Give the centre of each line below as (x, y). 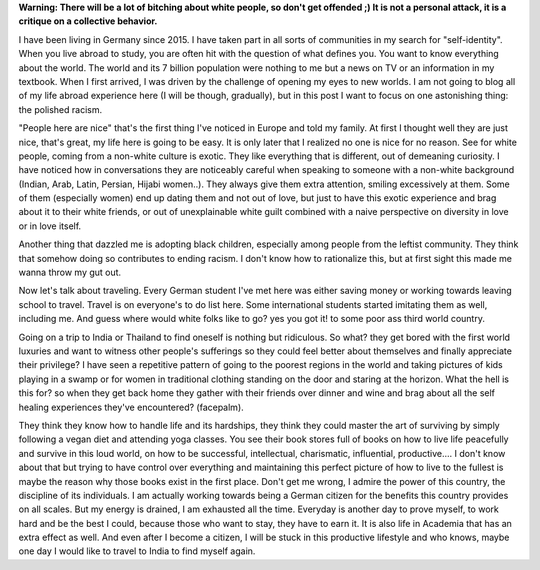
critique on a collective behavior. (88, 21)
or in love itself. (50, 226)
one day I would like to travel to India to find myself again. (137, 551)
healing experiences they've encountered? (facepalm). (131, 407)
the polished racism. (60, 109)
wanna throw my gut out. (70, 272)
